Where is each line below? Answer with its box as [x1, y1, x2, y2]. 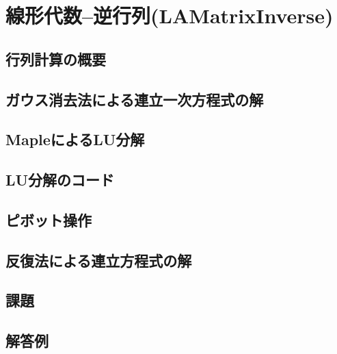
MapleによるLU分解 [5, 129, 145, 150]
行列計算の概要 [5, 48, 106, 69]
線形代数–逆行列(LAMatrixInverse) [5, 1, 334, 29]
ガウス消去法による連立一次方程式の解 [5, 88, 264, 110]
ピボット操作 [5, 209, 92, 230]
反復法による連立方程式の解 [5, 249, 192, 270]
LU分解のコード [5, 169, 115, 190]
